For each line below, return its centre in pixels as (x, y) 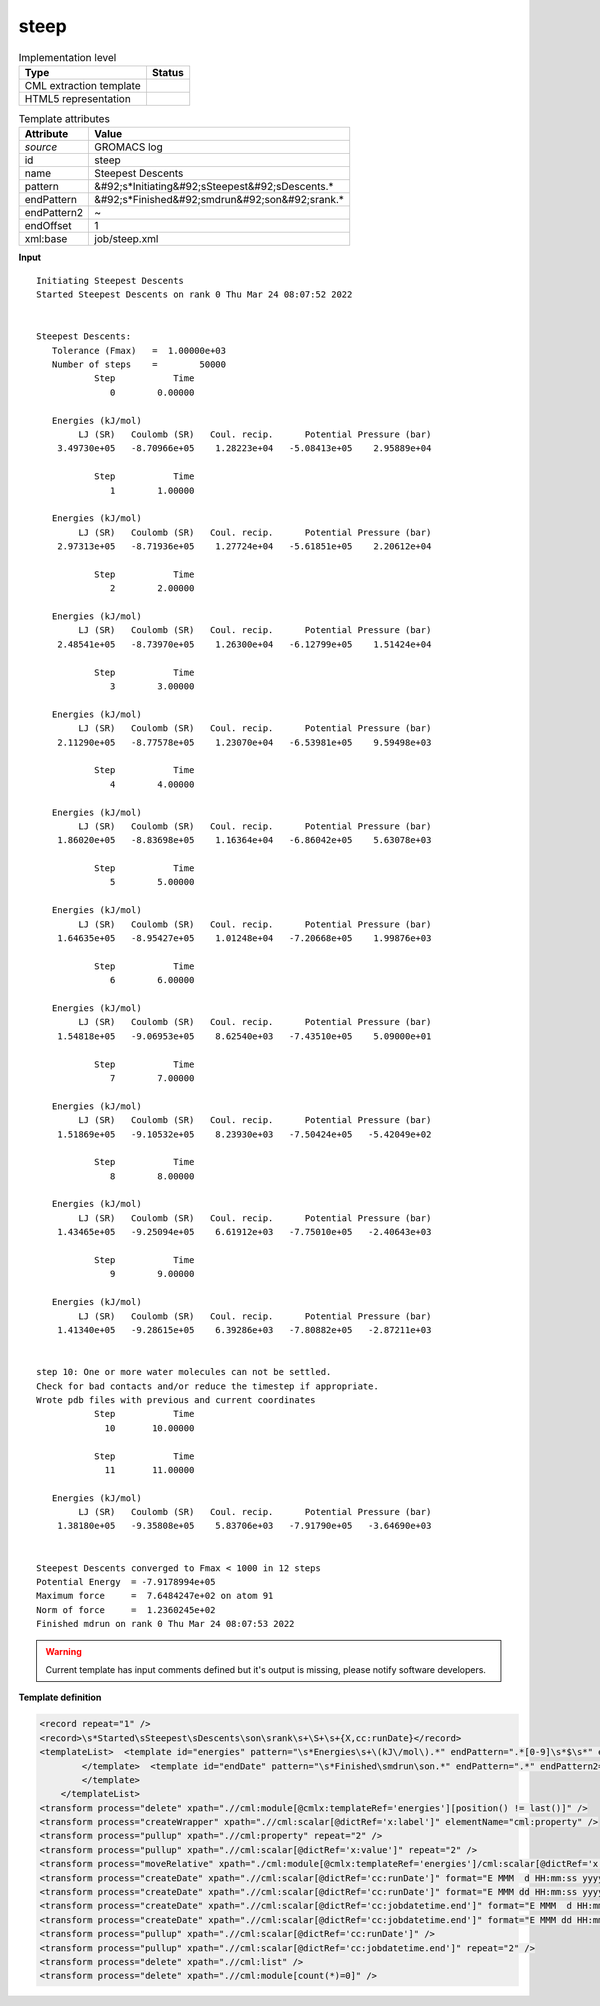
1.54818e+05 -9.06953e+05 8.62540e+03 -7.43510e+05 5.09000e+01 (244, 1036)
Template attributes (64, 119)
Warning (63, 1651)
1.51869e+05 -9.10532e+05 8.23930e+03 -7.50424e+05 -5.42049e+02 (244, 1134)
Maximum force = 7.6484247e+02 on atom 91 (155, 1596)
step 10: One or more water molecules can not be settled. (184, 1372)
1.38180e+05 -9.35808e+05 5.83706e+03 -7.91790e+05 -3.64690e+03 (244, 1526)
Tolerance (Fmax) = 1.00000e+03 (139, 350)
